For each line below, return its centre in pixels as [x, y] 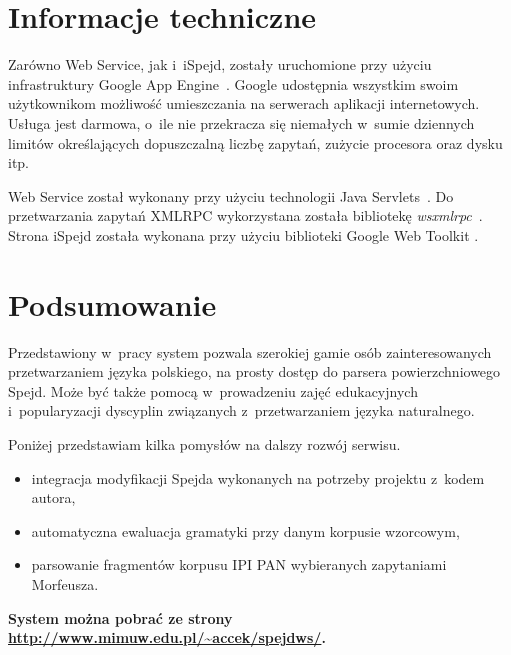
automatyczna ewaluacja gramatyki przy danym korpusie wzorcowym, [245, 530]
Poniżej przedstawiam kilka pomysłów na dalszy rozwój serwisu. [204, 443]
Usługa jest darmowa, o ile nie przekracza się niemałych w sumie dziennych [241, 122]
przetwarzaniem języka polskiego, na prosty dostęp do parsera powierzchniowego [254, 371]
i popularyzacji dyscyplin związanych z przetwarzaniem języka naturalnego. [241, 410]
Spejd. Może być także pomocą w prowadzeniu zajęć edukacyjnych [213, 390]
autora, [53, 497]
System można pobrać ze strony [120, 617]
